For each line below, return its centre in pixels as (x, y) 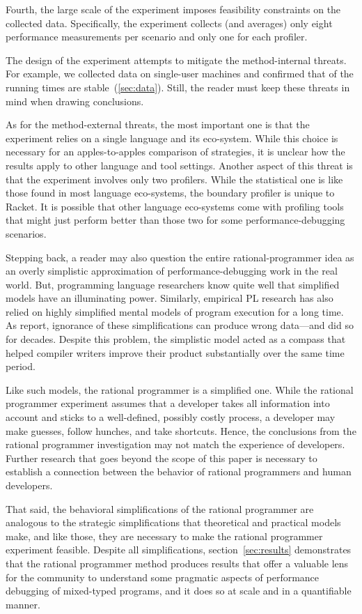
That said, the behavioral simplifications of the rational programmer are (160, 508)
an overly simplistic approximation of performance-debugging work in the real (172, 271)
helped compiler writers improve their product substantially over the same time (175, 352)
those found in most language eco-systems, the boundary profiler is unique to (170, 193)
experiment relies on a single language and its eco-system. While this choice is (172, 138)
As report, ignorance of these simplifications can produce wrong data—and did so (180, 325)
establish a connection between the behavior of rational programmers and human (179, 471)
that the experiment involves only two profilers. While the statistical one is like (174, 179)
